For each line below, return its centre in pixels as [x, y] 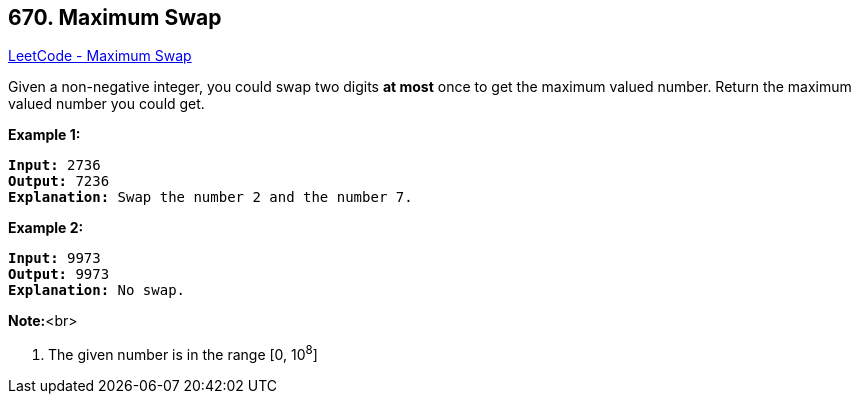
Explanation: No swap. [97, 290]
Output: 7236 [59, 181]
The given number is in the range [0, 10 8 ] [183, 353]
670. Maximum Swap [115, 17]
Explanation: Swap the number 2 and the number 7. [210, 197]
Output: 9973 [59, 274]
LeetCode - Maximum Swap [100, 56]
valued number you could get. [106, 104]
